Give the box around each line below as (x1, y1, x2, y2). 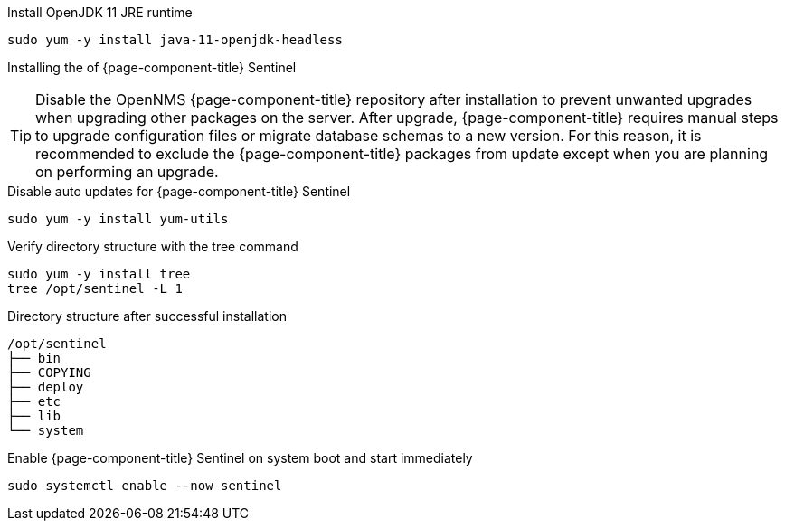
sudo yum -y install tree (7, 267, 191, 281)
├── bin (7, 351, 61, 365)
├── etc (7, 394, 61, 409)
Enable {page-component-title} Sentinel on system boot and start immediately (7, 450, 473, 466)
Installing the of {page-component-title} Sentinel (7, 60, 297, 75)
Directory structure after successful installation (7, 308, 287, 324)
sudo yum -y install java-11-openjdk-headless (7, 33, 343, 47)
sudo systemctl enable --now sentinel (7, 478, 282, 493)
